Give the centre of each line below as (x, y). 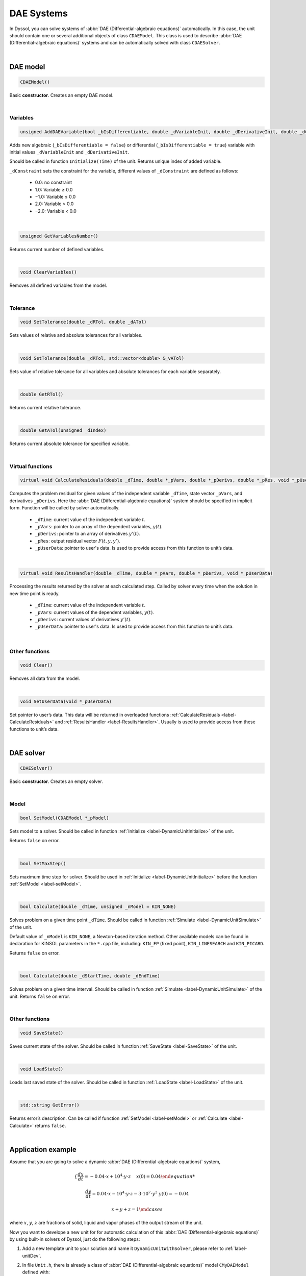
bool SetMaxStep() (43, 863)
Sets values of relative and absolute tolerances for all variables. (76, 335)
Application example (43, 1149)
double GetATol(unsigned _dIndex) (63, 431)
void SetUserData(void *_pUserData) (66, 701)
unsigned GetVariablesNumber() (59, 236)
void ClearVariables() (48, 272)
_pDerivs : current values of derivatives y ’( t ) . (83, 620)
